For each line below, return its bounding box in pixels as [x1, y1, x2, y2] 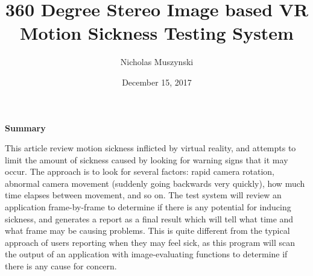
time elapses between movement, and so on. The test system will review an [5, 189, 282, 201]
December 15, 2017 [122, 75, 192, 88]
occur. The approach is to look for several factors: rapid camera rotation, [5, 165, 274, 178]
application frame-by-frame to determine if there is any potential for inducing [5, 201, 291, 213]
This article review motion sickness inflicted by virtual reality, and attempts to [5, 142, 296, 154]
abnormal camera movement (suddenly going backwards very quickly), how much [5, 177, 305, 189]
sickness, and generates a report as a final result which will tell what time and [5, 212, 294, 225]
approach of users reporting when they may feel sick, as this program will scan [5, 236, 295, 248]
